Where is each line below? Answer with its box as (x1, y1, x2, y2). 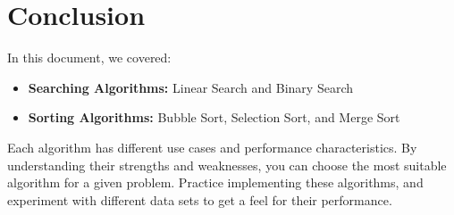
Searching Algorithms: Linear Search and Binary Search (28, 78, 354, 96)
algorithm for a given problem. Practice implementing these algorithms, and (7, 173, 424, 192)
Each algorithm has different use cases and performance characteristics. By (7, 137, 417, 156)
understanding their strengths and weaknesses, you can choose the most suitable (7, 155, 447, 174)
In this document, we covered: (7, 48, 172, 67)
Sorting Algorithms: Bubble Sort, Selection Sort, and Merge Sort (28, 108, 400, 127)
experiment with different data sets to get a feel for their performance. (7, 190, 392, 209)
